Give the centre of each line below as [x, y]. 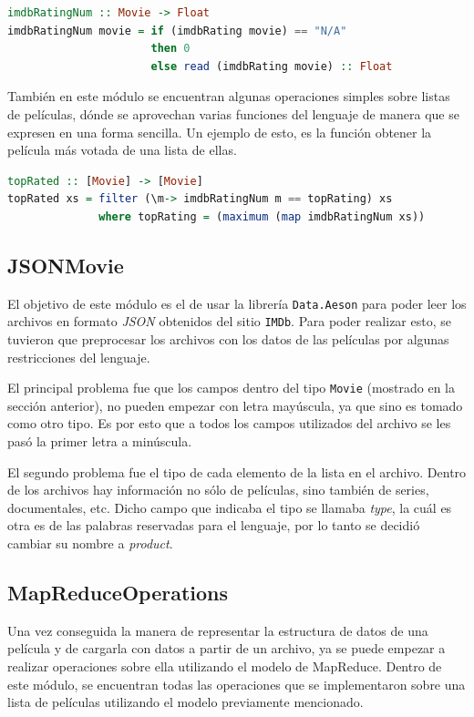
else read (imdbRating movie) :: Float [272, 66]
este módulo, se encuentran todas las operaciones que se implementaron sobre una [237, 684]
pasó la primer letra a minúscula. [100, 441]
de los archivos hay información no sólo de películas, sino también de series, [218, 490]
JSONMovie [66, 265]
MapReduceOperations [118, 593]
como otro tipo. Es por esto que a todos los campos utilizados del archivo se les [229, 423]
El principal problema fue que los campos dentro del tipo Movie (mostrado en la [232, 388]
